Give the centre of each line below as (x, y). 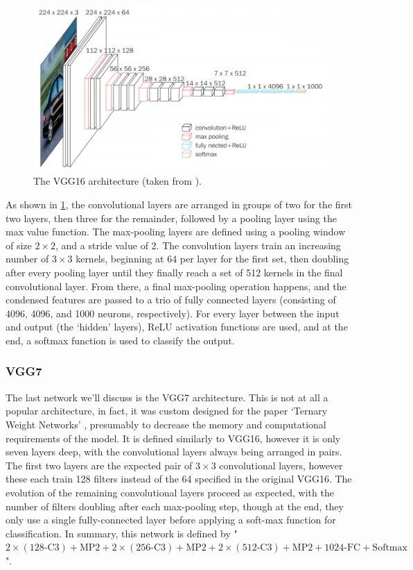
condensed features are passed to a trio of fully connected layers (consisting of (171, 300)
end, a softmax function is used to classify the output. (120, 340)
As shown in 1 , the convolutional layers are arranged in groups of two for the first (179, 204)
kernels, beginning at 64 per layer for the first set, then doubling (212, 259)
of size (19, 245)
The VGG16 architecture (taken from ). (117, 181)
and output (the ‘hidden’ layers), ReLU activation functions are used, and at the (177, 327)
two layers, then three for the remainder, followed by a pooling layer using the (171, 218)
